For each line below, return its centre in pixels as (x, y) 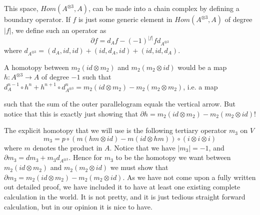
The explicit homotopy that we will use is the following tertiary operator (115, 130)
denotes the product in (67, 147)
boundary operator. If (37, 19)
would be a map (202, 67)
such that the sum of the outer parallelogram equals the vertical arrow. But (120, 104)
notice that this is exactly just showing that (71, 113)
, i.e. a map (200, 86)
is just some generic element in (125, 19)
